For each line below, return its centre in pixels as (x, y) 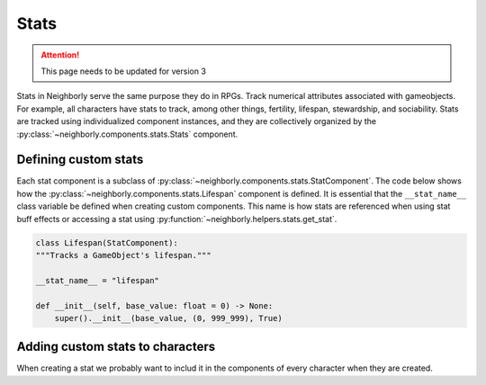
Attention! (60, 55)
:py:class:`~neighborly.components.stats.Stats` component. (127, 134)
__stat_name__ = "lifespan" (97, 280)
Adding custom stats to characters (116, 347)
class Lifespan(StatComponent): (107, 242)
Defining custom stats (80, 160)
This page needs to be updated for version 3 (124, 71)
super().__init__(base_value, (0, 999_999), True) (168, 318)
